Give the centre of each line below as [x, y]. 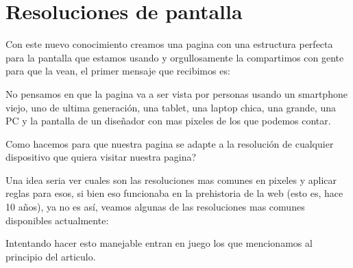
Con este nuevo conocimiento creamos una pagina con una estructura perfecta [169, 44]
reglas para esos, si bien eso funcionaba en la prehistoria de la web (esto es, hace [174, 193]
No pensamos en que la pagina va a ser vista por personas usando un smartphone [176, 93]
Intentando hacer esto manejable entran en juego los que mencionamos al [159, 243]
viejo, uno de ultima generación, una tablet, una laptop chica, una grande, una [171, 107]
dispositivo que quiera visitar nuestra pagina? [101, 157]
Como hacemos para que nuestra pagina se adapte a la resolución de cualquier [170, 143]
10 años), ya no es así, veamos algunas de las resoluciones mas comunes [155, 207]
